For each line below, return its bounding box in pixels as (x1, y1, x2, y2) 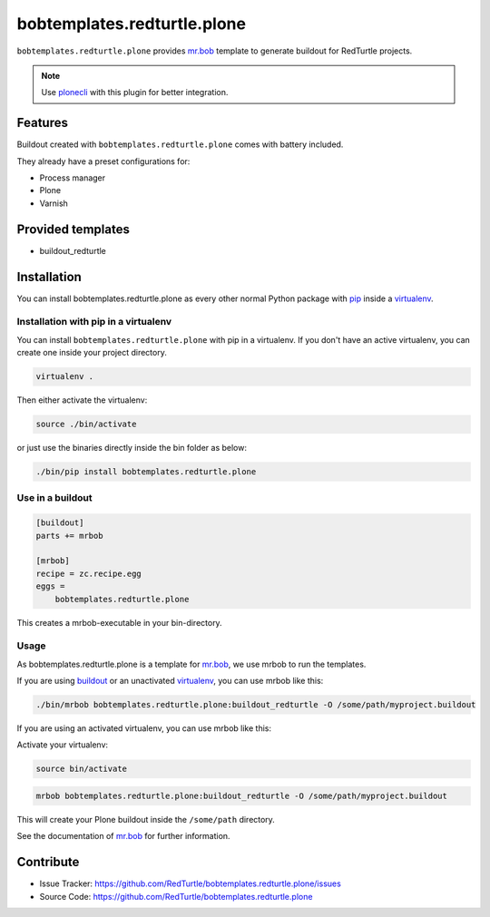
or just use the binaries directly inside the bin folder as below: (16, 443, 247, 454)
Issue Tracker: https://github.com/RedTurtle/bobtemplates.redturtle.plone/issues (39, 878, 342, 889)
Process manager (39, 172, 106, 183)
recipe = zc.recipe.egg (35, 568, 142, 579)
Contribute (16, 854, 80, 870)
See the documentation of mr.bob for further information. (16, 831, 230, 842)
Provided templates (16, 221, 131, 237)
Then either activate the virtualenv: (16, 395, 148, 405)
